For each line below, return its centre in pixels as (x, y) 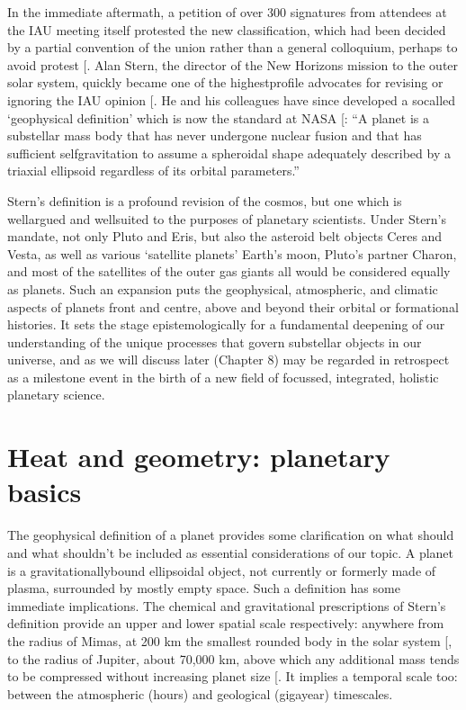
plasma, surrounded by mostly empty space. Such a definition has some (204, 588)
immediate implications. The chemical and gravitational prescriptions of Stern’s (227, 605)
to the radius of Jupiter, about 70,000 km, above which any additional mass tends (233, 658)
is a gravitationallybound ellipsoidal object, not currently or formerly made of (222, 570)
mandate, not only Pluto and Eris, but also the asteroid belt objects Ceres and (225, 236)
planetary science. (56, 395)
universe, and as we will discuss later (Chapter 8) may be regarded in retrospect (229, 359)
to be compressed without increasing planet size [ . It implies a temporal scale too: (233, 676)
